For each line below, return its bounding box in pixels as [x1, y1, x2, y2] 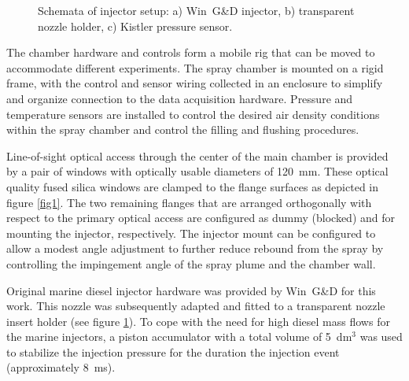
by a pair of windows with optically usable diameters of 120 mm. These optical [6, 163, 389, 179]
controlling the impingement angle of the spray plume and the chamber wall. [6, 255, 376, 272]
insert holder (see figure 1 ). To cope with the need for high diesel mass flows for [6, 313, 390, 329]
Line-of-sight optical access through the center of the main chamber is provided [6, 147, 389, 164]
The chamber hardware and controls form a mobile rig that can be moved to [6, 44, 375, 61]
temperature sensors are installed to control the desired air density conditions [6, 105, 380, 122]
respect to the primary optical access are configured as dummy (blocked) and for [6, 209, 396, 226]
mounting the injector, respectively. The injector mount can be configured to [6, 224, 376, 241]
